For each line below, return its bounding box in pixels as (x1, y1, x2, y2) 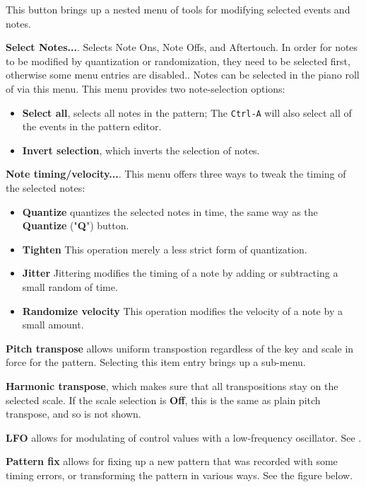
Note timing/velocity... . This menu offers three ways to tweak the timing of (6, 166, 346, 181)
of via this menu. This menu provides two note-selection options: (6, 81, 285, 96)
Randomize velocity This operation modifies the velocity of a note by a (22, 303, 343, 318)
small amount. (22, 317, 84, 332)
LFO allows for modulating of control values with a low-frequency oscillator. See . (6, 430, 362, 445)
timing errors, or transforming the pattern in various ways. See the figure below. (6, 467, 353, 482)
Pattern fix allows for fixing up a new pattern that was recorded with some (6, 454, 338, 469)
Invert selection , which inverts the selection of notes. (22, 142, 260, 157)
